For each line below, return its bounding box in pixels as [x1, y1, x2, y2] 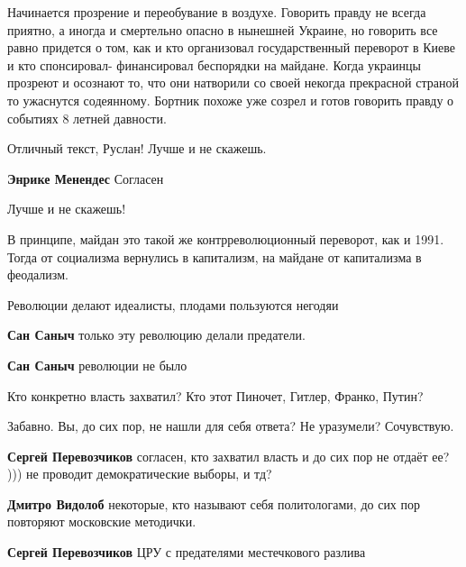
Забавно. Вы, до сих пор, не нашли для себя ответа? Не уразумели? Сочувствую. [7, 416, 454, 435]
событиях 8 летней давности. [7, 108, 167, 127]
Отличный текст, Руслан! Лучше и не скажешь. [7, 139, 267, 158]
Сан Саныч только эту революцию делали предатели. [7, 325, 306, 344]
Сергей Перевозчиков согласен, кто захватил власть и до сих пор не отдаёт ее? [7, 446, 450, 465]
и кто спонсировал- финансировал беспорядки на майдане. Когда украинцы [7, 55, 421, 74]
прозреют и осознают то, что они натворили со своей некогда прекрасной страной [7, 73, 459, 92]
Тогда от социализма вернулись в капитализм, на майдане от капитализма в [7, 247, 422, 266]
